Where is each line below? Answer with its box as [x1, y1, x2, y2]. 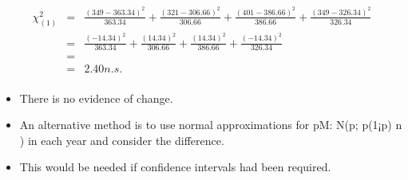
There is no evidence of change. [19, 89, 173, 106]
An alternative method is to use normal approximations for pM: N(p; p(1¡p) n [19, 116, 402, 133]
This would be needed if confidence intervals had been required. [19, 158, 331, 175]
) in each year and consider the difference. [19, 131, 224, 148]
